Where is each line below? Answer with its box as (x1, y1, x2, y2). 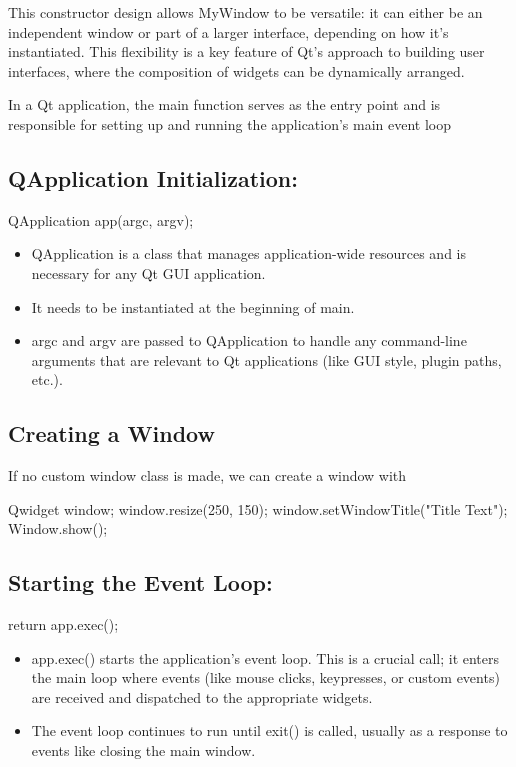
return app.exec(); (8, 614, 119, 635)
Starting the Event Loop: (8, 567, 273, 598)
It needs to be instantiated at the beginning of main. (31, 296, 355, 317)
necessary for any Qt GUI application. (31, 262, 266, 283)
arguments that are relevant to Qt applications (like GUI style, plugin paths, (31, 349, 502, 370)
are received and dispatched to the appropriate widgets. (31, 686, 373, 707)
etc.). (31, 369, 63, 390)
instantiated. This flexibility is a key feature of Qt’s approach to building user (8, 41, 485, 62)
